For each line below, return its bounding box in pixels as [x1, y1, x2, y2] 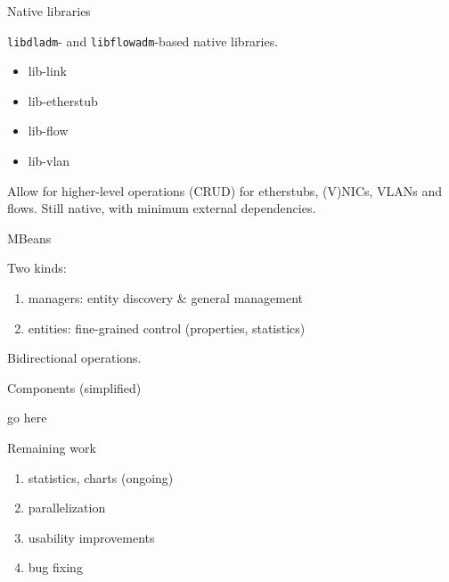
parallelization [28, 498, 106, 517]
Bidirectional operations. [7, 348, 142, 367]
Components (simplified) [7, 378, 142, 397]
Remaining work [7, 438, 96, 456]
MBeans [7, 228, 52, 247]
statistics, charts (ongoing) [28, 468, 174, 487]
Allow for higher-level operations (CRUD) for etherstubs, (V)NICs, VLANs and [7, 181, 443, 200]
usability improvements [28, 528, 155, 546]
